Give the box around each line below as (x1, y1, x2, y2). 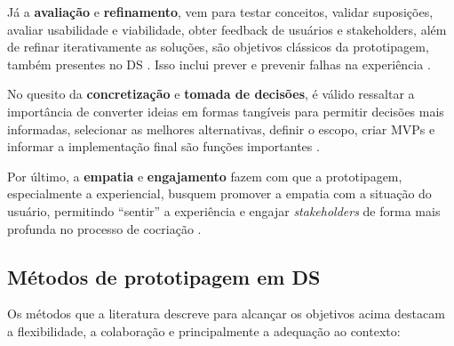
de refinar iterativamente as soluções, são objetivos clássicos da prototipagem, (7, 37, 429, 56)
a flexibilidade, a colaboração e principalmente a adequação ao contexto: (7, 321, 401, 340)
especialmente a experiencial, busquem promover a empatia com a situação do (7, 184, 432, 203)
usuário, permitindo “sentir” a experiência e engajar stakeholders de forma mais (7, 201, 441, 220)
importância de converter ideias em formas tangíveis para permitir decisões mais (7, 101, 444, 120)
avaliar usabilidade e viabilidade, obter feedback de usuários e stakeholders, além (7, 20, 447, 38)
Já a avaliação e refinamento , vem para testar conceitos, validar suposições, (7, 3, 434, 20)
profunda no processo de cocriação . (7, 219, 202, 237)
